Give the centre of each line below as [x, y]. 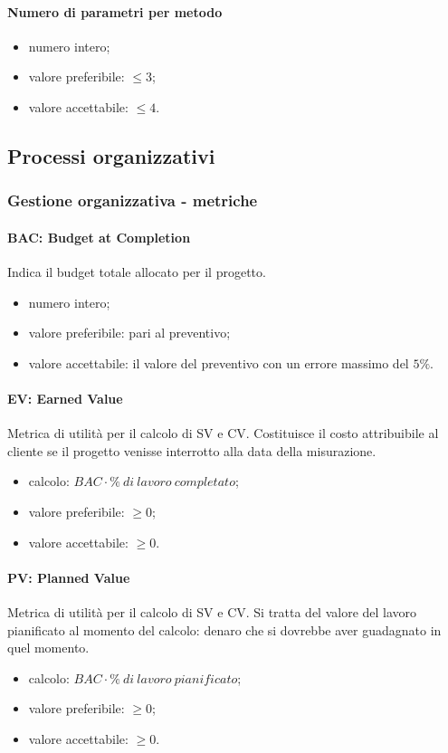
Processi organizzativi [111, 155]
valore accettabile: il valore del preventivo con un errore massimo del [219, 362]
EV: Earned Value [65, 398]
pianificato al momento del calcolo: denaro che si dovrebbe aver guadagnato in [224, 629]
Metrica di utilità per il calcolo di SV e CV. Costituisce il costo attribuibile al [223, 433]
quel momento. [48, 648]
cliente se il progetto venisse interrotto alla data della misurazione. [192, 450]
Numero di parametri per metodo [115, 11]
